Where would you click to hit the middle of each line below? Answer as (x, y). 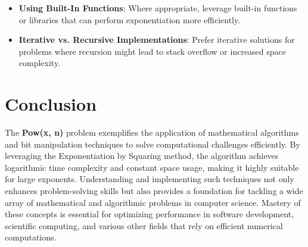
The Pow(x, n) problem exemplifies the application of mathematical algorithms (152, 132)
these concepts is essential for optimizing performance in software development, (150, 214)
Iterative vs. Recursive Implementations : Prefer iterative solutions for (157, 40)
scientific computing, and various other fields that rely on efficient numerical (144, 225)
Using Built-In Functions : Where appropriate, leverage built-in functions (158, 8)
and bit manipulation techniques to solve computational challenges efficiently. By (153, 144)
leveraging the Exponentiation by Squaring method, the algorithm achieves (142, 156)
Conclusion (51, 104)
